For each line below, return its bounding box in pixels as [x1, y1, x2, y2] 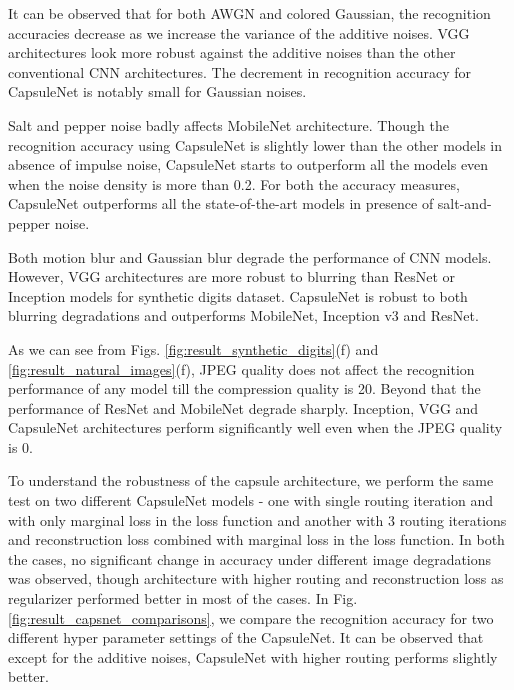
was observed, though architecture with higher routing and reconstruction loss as [8, 568, 504, 589]
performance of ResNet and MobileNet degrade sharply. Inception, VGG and [8, 397, 479, 418]
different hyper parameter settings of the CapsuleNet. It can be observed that [8, 627, 484, 648]
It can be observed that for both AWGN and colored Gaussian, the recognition [8, 3, 491, 23]
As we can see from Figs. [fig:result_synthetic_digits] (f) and [8, 338, 379, 359]
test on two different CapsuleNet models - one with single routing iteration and [8, 490, 493, 511]
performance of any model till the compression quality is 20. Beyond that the [8, 378, 481, 399]
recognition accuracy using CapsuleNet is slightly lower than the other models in [8, 134, 503, 155]
